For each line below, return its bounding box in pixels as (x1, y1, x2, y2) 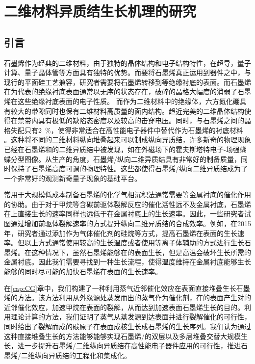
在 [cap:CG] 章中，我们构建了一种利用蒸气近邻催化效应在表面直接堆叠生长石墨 (4, 283, 250, 293)
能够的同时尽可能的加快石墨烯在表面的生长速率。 (4, 266, 162, 277)
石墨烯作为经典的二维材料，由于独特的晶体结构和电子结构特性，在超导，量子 (4, 57, 251, 68)
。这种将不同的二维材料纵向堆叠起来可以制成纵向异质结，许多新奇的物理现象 (4, 134, 251, 145)
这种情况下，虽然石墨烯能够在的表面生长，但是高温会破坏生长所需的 (31, 247, 251, 257)
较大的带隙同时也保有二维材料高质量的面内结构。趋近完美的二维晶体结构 (10, 105, 244, 116)
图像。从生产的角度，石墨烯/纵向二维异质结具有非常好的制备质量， (24, 154, 241, 164)
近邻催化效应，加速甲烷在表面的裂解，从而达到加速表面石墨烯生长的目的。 (4, 302, 244, 312)
